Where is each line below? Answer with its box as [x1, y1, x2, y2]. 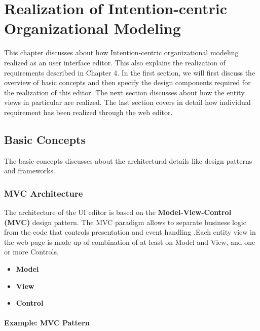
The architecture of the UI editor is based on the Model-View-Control [4, 207, 232, 217]
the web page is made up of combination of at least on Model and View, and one [4, 236, 255, 247]
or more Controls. [4, 246, 59, 257]
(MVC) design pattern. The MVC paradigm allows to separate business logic [4, 216, 246, 227]
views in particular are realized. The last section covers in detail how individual [4, 97, 251, 107]
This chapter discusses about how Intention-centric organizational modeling [4, 47, 239, 58]
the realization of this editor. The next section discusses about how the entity [4, 87, 245, 97]
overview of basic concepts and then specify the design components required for [4, 77, 251, 88]
